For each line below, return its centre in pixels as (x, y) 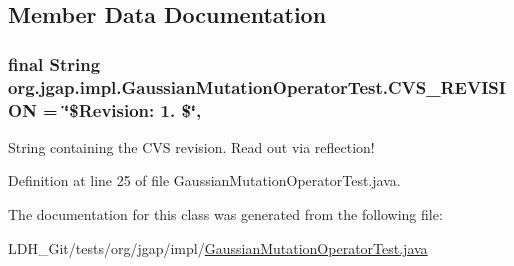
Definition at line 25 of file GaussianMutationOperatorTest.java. (204, 180)
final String (54, 63)
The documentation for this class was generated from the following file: (225, 214)
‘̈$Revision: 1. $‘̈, (133, 109)
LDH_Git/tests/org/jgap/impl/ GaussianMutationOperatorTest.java (218, 247)
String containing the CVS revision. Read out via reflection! (191, 146)
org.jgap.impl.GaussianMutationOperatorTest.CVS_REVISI (257, 86)
